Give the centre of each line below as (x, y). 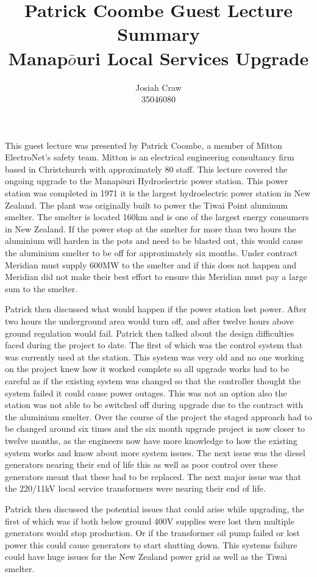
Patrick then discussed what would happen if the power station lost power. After (156, 309)
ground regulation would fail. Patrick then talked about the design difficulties (150, 333)
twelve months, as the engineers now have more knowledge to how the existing (151, 440)
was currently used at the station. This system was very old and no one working (155, 357)
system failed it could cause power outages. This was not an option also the (146, 392)
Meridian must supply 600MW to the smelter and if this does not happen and (151, 264)
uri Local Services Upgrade (192, 58)
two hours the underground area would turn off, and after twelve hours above (149, 321)
